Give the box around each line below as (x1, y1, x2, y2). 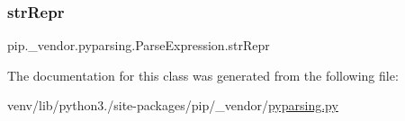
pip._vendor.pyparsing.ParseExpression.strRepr (7, 36, 270, 55)
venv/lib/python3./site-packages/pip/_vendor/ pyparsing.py (7, 96, 338, 115)
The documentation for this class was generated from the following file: (7, 65, 399, 84)
